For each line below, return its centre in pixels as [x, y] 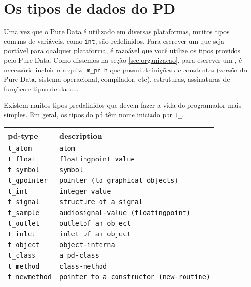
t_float [22, 159]
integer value [85, 191]
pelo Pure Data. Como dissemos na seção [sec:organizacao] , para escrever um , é [123, 60]
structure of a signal [101, 202]
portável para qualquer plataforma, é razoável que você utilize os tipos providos [122, 50]
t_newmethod [30, 277]
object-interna [87, 244]
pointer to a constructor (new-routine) [135, 277]
